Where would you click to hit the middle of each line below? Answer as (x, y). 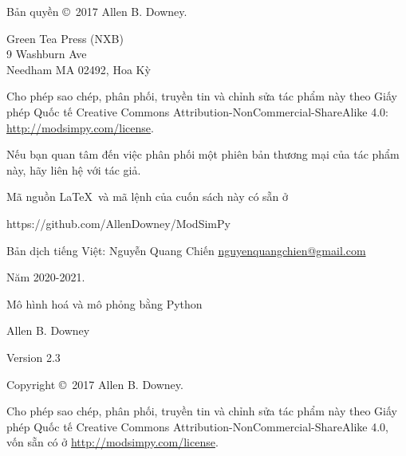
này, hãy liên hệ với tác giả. (74, 169)
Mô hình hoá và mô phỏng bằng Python (104, 303)
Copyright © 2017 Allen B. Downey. (95, 384)
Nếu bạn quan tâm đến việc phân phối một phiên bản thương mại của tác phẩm (203, 154)
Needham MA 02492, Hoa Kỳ (79, 69)
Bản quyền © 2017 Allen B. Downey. (97, 11)
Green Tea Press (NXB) (65, 38)
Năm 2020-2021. (46, 277)
